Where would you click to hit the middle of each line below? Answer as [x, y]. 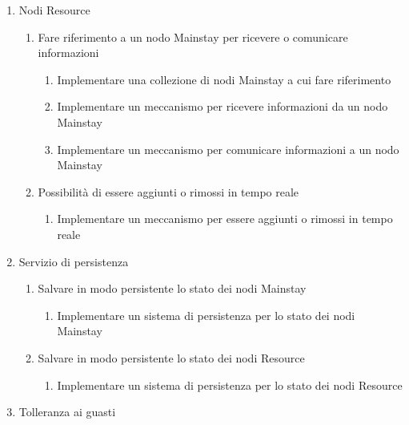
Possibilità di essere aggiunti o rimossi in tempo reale [168, 191]
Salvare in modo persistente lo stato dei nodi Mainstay [172, 288]
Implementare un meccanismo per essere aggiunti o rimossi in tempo [225, 219]
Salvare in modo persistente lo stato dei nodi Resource [171, 357]
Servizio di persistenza [74, 261]
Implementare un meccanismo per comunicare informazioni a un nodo [228, 149]
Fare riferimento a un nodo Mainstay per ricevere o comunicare [193, 36]
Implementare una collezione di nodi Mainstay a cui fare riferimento [224, 79]
